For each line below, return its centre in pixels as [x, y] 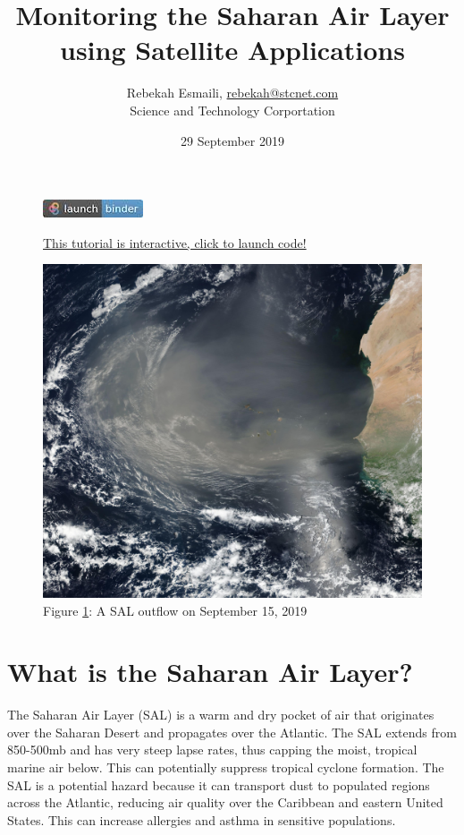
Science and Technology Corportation [232, 110]
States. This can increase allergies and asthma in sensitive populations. [202, 819]
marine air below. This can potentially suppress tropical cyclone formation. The [226, 767]
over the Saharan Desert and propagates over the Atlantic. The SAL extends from [232, 732]
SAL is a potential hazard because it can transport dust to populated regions [219, 784]
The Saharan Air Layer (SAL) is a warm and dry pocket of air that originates [221, 715]
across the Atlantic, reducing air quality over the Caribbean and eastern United [225, 802]
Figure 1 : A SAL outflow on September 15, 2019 [175, 610]
